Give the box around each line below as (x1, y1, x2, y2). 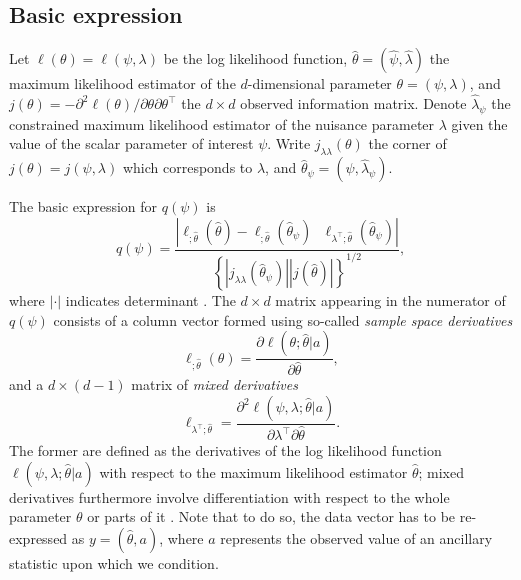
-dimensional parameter (247, 73, 392, 94)
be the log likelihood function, (163, 48, 348, 69)
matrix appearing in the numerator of (275, 290, 506, 311)
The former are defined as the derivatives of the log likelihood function (9, 440, 442, 461)
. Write (267, 133, 311, 154)
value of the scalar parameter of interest (9, 133, 254, 154)
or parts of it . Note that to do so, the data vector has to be (87, 506, 456, 527)
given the (451, 113, 508, 134)
